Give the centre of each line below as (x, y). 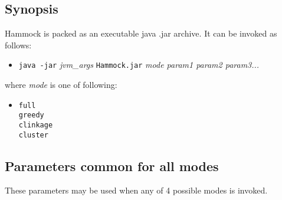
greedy (31, 115)
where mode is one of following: (61, 85)
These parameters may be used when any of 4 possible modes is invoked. (136, 190)
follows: (18, 45)
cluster (33, 135)
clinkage (36, 125)
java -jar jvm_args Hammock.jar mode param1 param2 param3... (139, 65)
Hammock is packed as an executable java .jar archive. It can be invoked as (141, 33)
